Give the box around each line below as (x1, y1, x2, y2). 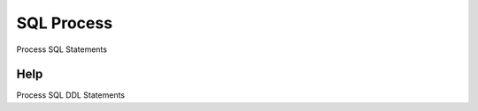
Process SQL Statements (16, 44, 108, 55)
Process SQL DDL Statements (16, 90, 126, 100)
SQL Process (16, 13, 113, 33)
